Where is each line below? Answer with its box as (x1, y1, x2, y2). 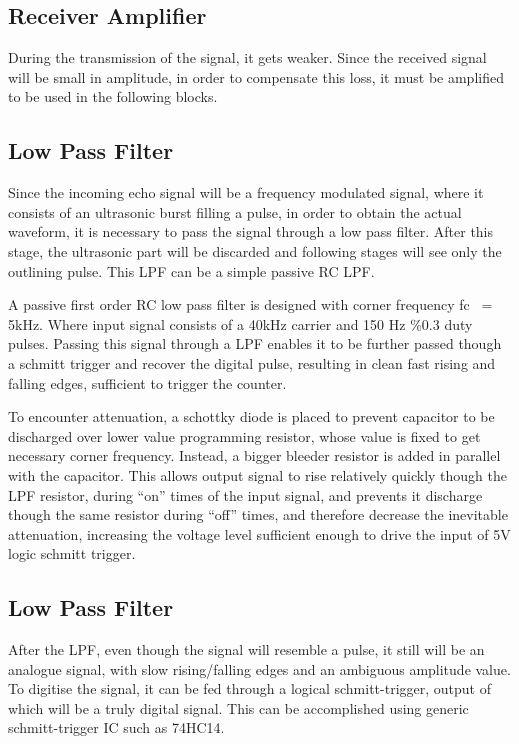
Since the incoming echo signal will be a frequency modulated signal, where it (8, 182, 484, 203)
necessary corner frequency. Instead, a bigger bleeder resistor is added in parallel (8, 445, 501, 466)
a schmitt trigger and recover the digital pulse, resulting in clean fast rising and (8, 352, 496, 373)
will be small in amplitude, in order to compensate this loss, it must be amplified (8, 66, 504, 87)
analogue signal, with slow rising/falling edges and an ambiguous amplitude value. (8, 658, 511, 679)
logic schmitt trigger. (8, 543, 136, 564)
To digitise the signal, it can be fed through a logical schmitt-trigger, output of (8, 678, 491, 699)
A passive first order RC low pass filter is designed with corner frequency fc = (8, 294, 493, 315)
